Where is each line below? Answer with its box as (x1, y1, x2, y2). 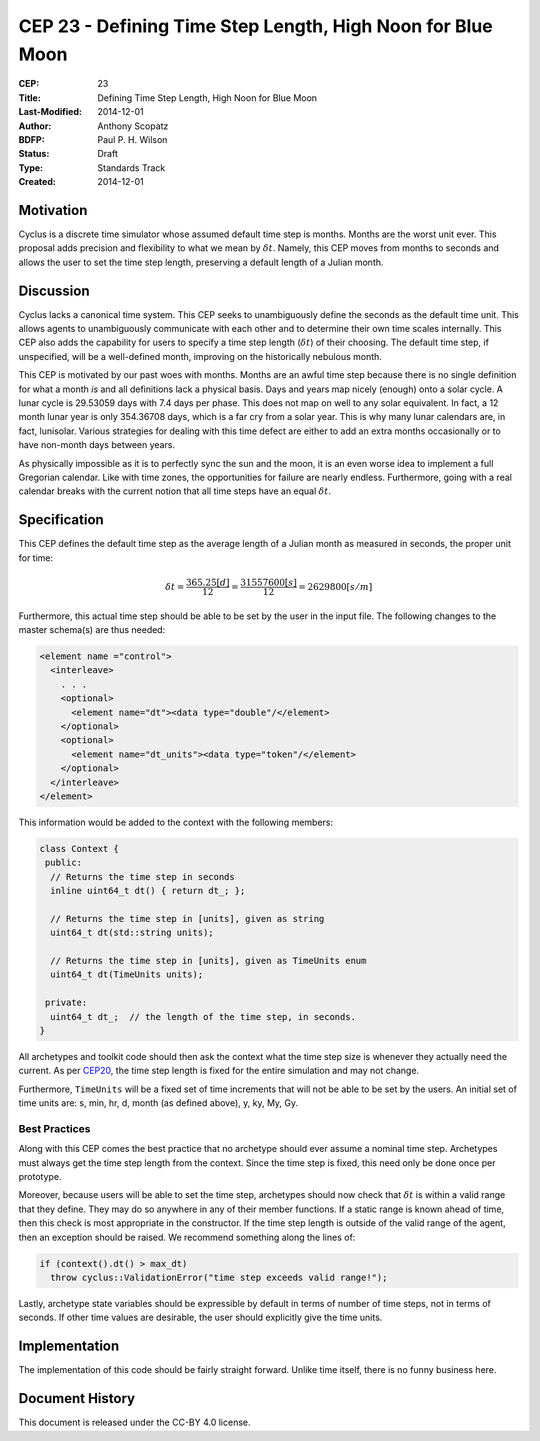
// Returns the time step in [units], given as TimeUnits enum (50, 955, 367, 967)
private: (45, 997, 88, 1009)
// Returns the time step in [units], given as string (50, 913, 325, 924)
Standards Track (97, 161, 166, 174)
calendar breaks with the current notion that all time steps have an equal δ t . (18, 485, 332, 497)
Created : (18, 176, 57, 188)
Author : (18, 120, 52, 132)
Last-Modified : (18, 106, 82, 118)
